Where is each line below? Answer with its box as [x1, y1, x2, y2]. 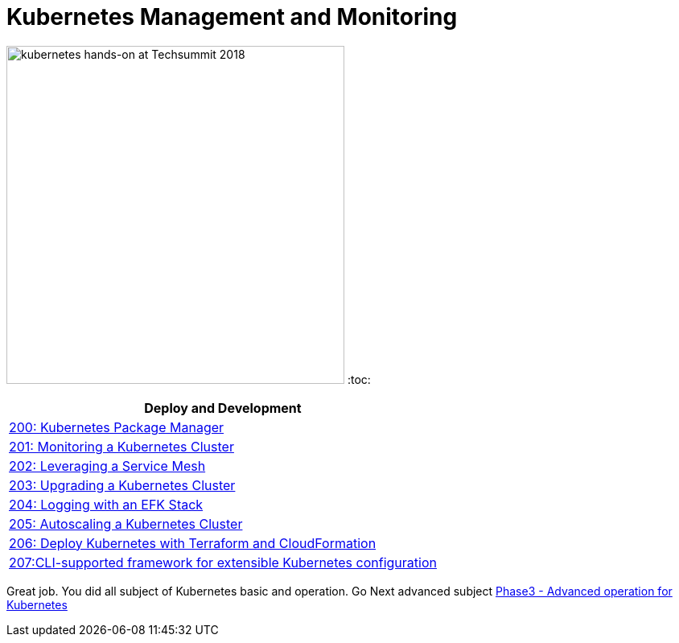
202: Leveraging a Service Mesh [9, 457, 206, 474]
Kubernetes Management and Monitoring [6, 3, 458, 31]
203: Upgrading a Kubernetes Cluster [9, 476, 236, 493]
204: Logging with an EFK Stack [9, 496, 204, 513]
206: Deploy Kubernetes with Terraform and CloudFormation [9, 534, 377, 551]
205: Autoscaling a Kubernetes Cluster [9, 515, 243, 532]
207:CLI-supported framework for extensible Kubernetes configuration [9, 554, 437, 571]
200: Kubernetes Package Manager [9, 418, 224, 435]
